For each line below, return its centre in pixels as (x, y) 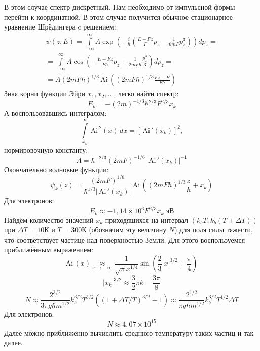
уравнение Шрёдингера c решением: (60, 27)
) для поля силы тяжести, (214, 230)
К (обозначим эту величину (124, 230)
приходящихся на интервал (147, 220)
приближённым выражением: (49, 250)
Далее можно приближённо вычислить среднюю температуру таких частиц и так (129, 332)
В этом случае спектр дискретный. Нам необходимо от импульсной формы (120, 7)
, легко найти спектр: (146, 93)
